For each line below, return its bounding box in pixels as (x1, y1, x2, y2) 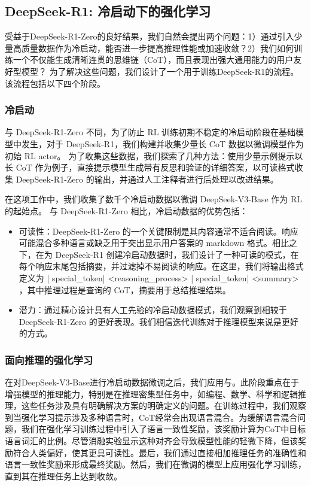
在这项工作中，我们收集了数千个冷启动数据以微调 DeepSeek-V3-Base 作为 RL (5, 193, 303, 205)
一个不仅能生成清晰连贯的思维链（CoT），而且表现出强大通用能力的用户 (13, 53, 294, 66)
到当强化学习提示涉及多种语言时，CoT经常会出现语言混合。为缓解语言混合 (5, 411, 298, 423)
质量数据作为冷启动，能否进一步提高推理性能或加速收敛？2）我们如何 (21, 41, 294, 54)
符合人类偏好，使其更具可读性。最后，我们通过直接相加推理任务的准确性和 (13, 446, 306, 458)
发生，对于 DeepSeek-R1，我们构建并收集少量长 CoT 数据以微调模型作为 (21, 137, 304, 150)
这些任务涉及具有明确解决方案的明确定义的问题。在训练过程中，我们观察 (21, 399, 306, 412)
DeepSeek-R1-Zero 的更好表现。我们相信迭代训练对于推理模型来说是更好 (19, 315, 298, 327)
